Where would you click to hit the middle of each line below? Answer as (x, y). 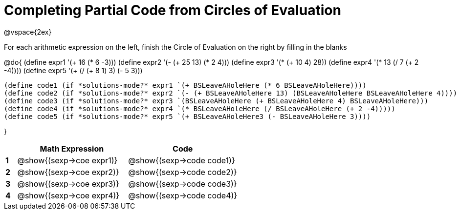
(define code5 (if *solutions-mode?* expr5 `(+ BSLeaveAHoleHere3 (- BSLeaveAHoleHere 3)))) (187, 116)
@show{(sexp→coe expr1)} (67, 160)
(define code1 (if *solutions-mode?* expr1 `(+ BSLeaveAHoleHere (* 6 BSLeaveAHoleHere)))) (185, 85)
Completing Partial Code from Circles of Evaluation (173, 10)
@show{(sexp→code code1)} (182, 160)
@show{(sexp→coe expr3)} (68, 184)
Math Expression (72, 148)
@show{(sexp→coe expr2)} (68, 172)
